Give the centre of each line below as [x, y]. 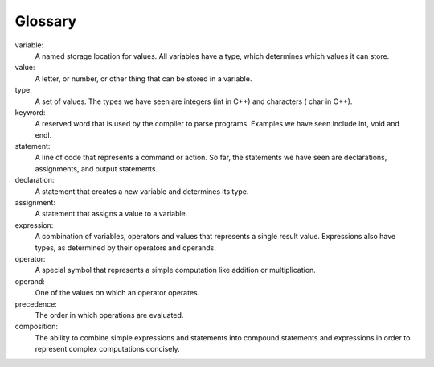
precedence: [36, 304]
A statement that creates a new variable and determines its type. [142, 191]
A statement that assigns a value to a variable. [111, 214]
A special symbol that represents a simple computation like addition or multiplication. [176, 270]
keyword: [30, 112]
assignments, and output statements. [96, 168]
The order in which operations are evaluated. [109, 315]
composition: [37, 327]
